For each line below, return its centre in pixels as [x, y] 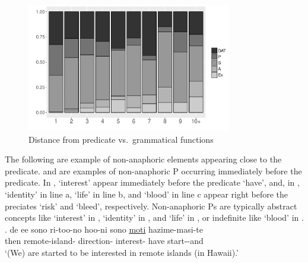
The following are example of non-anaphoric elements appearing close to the [143, 159]
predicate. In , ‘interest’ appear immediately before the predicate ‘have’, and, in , [152, 182]
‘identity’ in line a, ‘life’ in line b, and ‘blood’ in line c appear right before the [146, 194]
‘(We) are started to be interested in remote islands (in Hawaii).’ [122, 252]
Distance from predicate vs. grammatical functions [121, 139]
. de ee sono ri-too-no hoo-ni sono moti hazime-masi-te [104, 229]
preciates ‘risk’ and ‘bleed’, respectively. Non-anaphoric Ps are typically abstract [151, 206]
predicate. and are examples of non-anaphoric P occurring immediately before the [153, 170]
